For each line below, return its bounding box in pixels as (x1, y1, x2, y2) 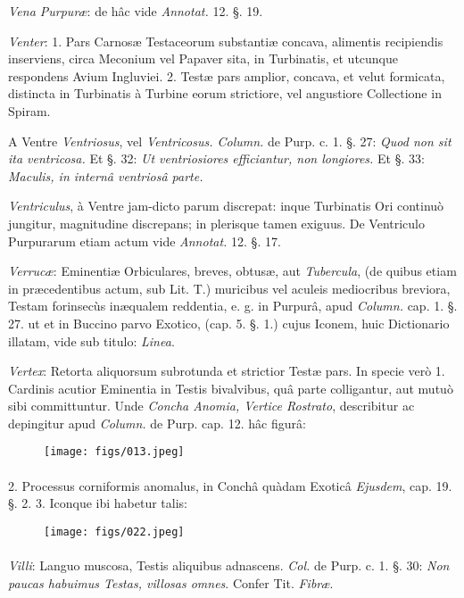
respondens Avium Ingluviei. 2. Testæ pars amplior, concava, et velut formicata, (8, 66, 445, 85)
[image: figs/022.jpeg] (44, 525, 185, 538)
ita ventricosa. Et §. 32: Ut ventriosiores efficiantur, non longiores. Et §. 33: (8, 149, 425, 168)
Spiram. (8, 101, 51, 120)
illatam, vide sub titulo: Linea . (8, 331, 175, 350)
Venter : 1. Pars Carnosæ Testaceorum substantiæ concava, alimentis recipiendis (8, 31, 443, 50)
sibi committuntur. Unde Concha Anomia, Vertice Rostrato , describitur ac (8, 396, 415, 415)
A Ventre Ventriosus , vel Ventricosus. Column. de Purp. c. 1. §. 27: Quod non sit (8, 131, 452, 150)
